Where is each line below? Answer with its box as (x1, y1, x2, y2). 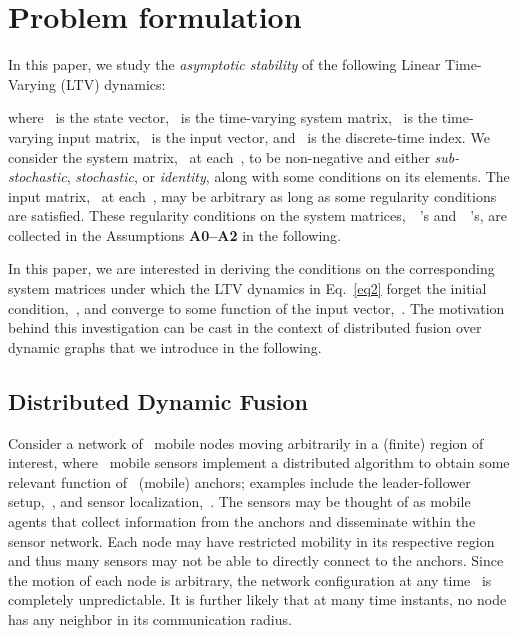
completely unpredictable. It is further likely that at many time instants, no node (8, 589, 507, 610)
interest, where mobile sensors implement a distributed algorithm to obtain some (8, 452, 510, 473)
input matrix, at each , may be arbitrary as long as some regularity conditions (8, 185, 497, 206)
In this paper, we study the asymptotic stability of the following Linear (8, 54, 441, 75)
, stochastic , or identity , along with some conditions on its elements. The (66, 166, 510, 187)
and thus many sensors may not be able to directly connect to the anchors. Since (8, 550, 504, 571)
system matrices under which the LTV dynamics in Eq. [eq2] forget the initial (8, 278, 487, 299)
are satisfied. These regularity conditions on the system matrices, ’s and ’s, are (8, 205, 508, 226)
